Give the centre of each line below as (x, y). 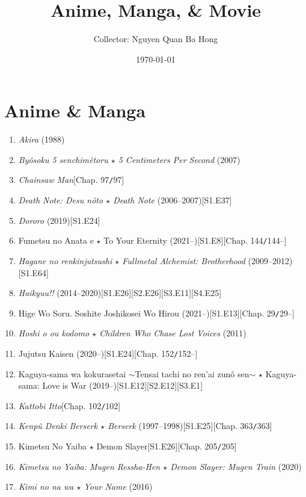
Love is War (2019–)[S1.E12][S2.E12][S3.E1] (123, 385)
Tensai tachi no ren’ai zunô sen (192, 373)
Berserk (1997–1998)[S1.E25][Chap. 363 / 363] (190, 426)
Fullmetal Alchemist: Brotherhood (184, 260)
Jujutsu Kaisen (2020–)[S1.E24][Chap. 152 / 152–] (108, 353)
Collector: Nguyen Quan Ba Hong (156, 39)
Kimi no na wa (46, 486)
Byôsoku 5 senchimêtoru (63, 159)
